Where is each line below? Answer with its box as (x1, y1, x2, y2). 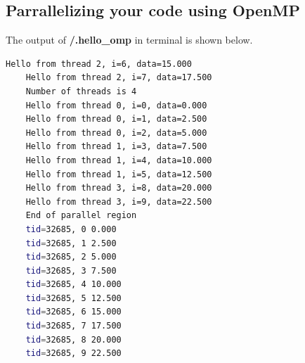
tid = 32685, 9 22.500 (25, 348, 122, 359)
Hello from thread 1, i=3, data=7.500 (25, 141, 207, 152)
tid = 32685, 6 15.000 (25, 307, 122, 317)
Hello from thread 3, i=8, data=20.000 (25, 183, 212, 193)
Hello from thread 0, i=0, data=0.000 (25, 100, 207, 110)
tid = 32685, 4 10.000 (25, 279, 122, 290)
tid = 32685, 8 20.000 (25, 334, 122, 345)
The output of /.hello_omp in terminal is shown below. (6, 32, 253, 47)
